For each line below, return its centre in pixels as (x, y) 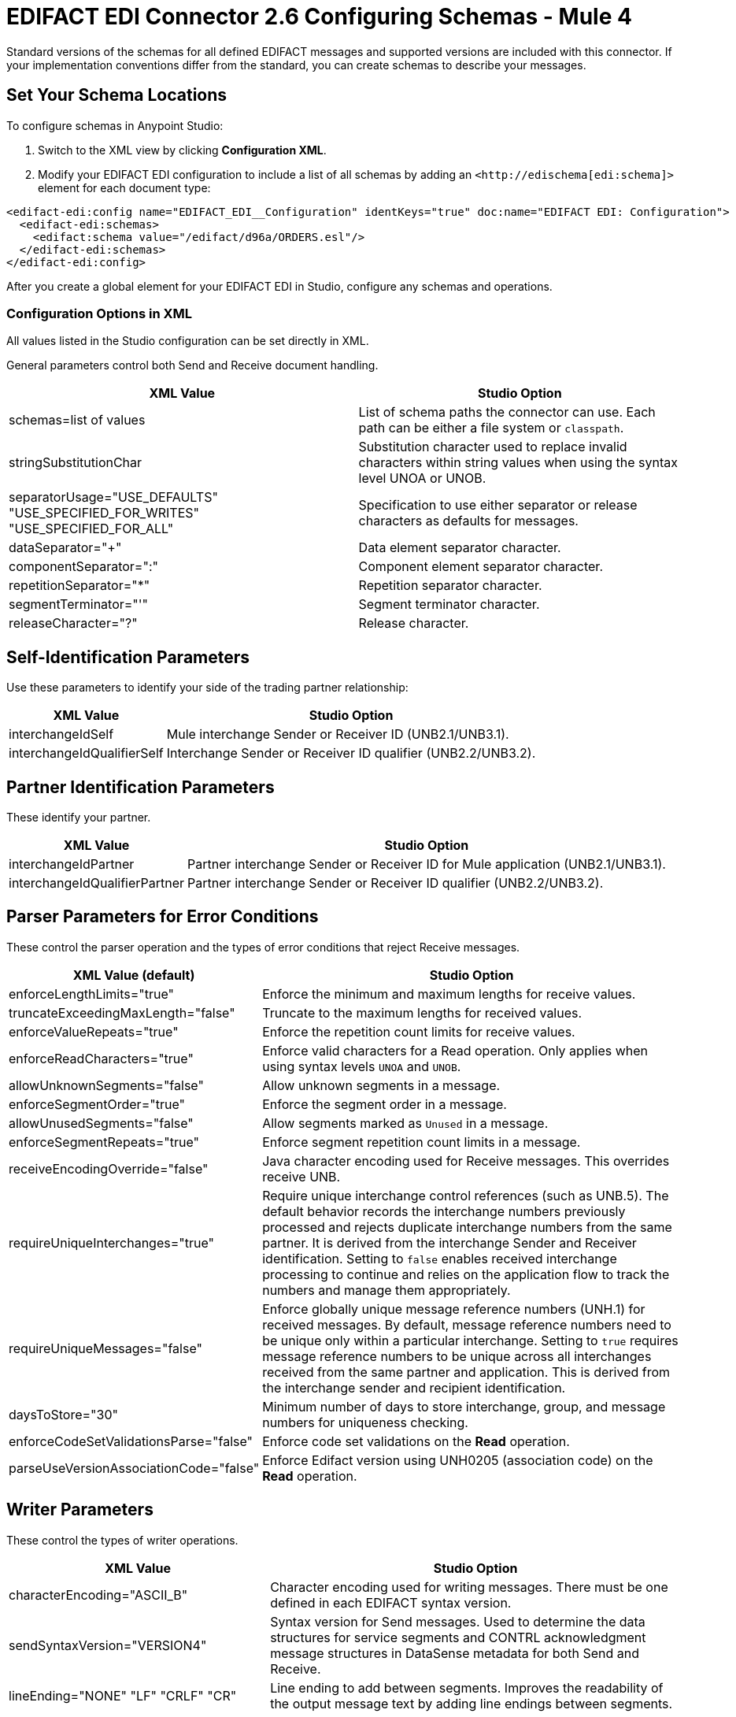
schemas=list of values (77, 420)
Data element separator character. (460, 548)
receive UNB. (301, 1176)
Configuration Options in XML (100, 313)
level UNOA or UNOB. (422, 478)
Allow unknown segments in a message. (381, 1085)
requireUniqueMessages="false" (105, 1348)
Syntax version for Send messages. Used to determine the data (458, 1621)
